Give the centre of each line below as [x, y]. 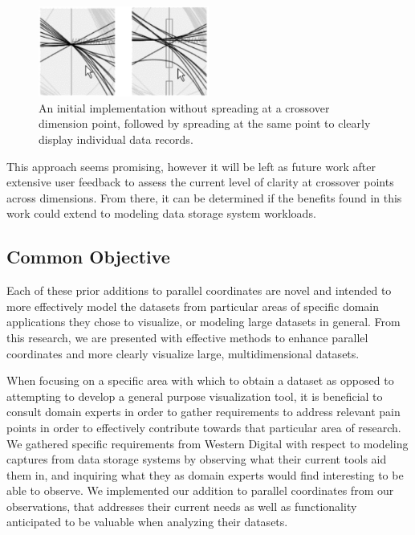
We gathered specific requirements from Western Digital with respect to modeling [207, 443]
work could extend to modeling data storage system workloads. [161, 213]
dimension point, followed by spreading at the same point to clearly [205, 123]
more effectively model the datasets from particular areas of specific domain [193, 306]
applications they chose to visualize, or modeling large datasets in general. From [203, 322]
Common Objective [88, 257]
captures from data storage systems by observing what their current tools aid [197, 459]
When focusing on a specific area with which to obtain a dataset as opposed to [200, 380]
